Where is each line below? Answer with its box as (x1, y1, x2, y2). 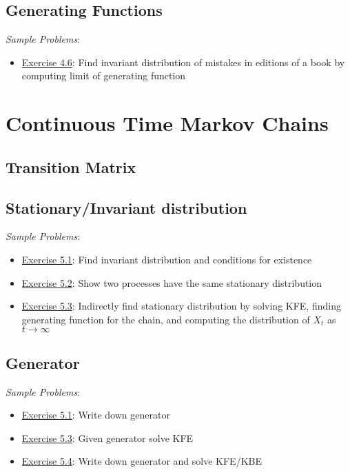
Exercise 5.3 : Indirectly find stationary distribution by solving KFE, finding (21, 299, 341, 313)
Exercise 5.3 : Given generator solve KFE (21, 430, 194, 445)
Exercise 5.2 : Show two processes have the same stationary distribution (21, 275, 322, 290)
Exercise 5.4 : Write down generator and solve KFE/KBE (21, 454, 262, 468)
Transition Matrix (6, 156, 136, 177)
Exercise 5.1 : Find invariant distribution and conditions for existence (21, 252, 312, 266)
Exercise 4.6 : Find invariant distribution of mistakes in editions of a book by (21, 54, 345, 69)
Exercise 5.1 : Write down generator (21, 407, 170, 422)
